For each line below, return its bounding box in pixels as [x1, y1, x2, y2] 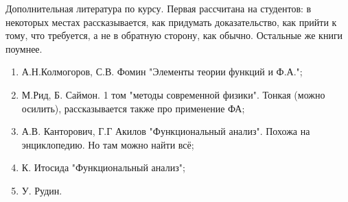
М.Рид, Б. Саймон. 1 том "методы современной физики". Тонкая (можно [21, 87, 325, 101]
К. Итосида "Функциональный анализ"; [21, 160, 185, 175]
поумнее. [5, 41, 43, 55]
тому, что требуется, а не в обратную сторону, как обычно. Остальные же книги [5, 28, 343, 42]
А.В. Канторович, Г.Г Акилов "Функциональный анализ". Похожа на [21, 124, 310, 138]
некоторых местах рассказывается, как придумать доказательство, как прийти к [5, 14, 337, 29]
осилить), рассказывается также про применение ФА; [21, 101, 245, 115]
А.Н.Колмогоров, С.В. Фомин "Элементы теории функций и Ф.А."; [21, 64, 303, 79]
